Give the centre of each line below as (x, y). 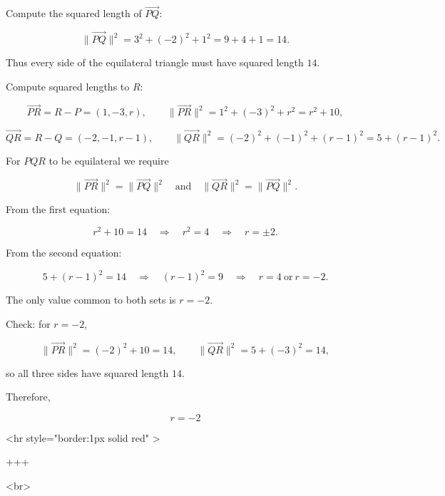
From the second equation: (64, 253)
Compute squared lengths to (68, 86)
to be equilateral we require (109, 160)
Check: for (28, 323)
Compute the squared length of (74, 13)
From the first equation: (58, 209)
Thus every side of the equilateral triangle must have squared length (155, 62)
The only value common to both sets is (91, 300)
